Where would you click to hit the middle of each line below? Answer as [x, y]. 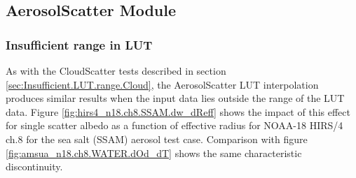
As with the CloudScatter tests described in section [116, 71]
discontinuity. [34, 166]
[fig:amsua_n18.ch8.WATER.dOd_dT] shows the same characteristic [154, 153]
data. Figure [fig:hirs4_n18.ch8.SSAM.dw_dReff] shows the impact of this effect [178, 111]
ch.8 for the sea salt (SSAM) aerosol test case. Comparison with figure [157, 139]
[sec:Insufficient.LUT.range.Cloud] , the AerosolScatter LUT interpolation [162, 84]
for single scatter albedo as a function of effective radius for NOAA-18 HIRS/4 [174, 125]
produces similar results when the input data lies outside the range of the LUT [175, 98]
